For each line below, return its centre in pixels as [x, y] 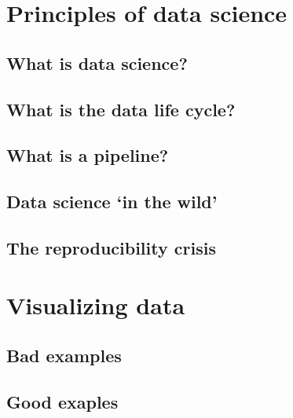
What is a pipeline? [88, 155]
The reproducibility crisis [111, 247]
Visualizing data [96, 305]
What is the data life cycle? [121, 109]
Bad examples [64, 356]
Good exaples [62, 401]
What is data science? [97, 62]
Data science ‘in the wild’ [112, 202]
